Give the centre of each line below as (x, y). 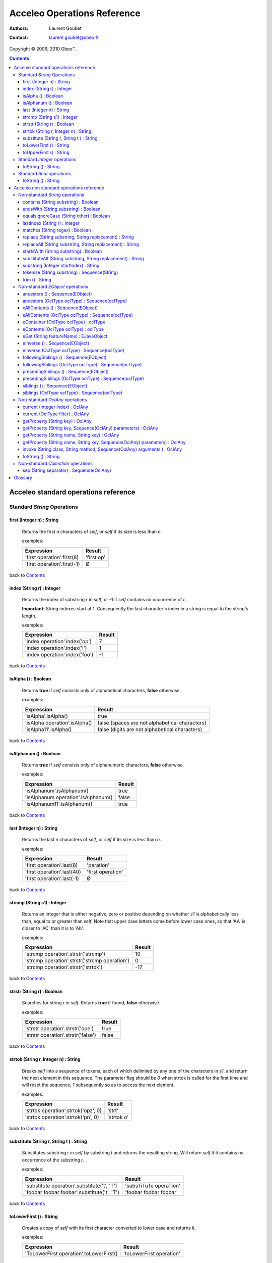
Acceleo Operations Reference (75, 13)
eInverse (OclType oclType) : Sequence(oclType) (74, 350)
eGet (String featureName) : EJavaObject (65, 336)
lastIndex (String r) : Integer (51, 223)
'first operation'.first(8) (52, 557)
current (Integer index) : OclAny (55, 407)
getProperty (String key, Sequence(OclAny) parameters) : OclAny (90, 428)
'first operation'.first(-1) (52, 564)
